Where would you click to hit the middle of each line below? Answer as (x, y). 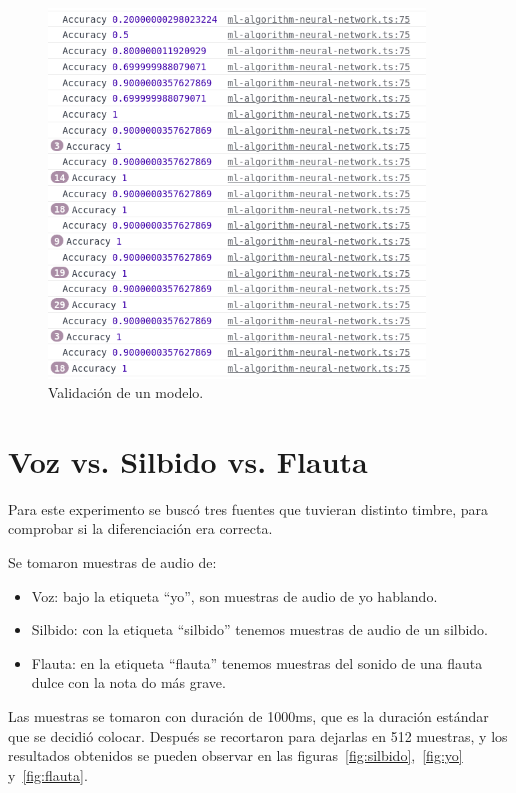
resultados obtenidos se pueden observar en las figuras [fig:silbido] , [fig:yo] (235, 755)
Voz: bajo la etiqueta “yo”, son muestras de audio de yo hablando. (234, 595)
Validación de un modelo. (126, 392)
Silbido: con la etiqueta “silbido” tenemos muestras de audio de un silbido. (260, 629)
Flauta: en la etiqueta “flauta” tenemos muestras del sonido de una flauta (257, 662)
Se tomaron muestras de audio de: (112, 562)
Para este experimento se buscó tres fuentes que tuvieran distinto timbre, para (248, 508)
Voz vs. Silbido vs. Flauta (188, 460)
